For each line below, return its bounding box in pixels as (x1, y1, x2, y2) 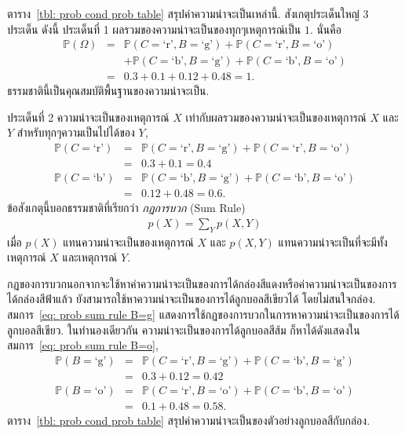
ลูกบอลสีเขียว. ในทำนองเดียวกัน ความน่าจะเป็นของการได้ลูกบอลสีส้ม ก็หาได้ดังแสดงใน (7, 321, 360, 338)
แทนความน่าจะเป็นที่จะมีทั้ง (278, 233, 388, 250)
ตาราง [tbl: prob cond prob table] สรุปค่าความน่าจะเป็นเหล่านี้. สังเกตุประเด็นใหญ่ (7, 5, 359, 21)
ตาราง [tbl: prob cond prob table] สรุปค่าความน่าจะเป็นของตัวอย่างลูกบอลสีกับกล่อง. (7, 411, 370, 428)
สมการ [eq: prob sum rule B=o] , (7, 337, 159, 353)
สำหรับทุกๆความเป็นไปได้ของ (16, 124, 135, 141)
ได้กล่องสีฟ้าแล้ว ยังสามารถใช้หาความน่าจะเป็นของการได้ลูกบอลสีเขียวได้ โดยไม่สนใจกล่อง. (7, 291, 376, 307)
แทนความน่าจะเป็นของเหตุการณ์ (63, 233, 194, 250)
